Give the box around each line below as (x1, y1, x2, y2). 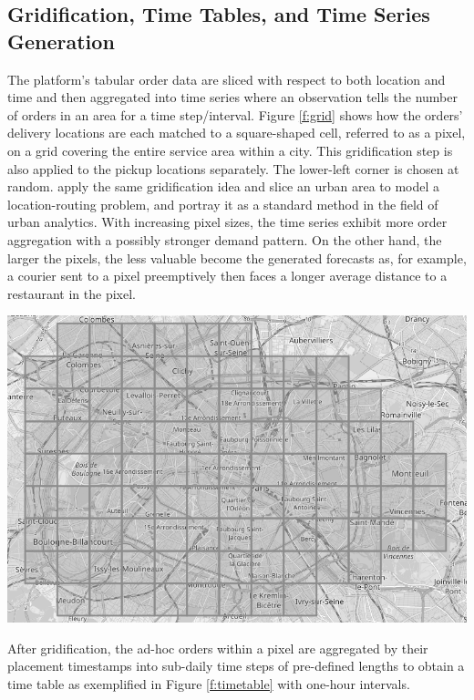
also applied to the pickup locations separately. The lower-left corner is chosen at (7, 159, 459, 178)
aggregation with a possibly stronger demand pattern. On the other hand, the (7, 230, 442, 249)
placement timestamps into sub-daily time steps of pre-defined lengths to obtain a (7, 656, 465, 675)
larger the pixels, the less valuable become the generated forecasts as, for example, (7, 248, 467, 267)
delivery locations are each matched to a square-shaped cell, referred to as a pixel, (7, 123, 466, 142)
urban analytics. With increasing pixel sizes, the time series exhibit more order (7, 212, 448, 232)
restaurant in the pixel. (7, 283, 136, 303)
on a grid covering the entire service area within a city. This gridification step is (7, 140, 453, 160)
